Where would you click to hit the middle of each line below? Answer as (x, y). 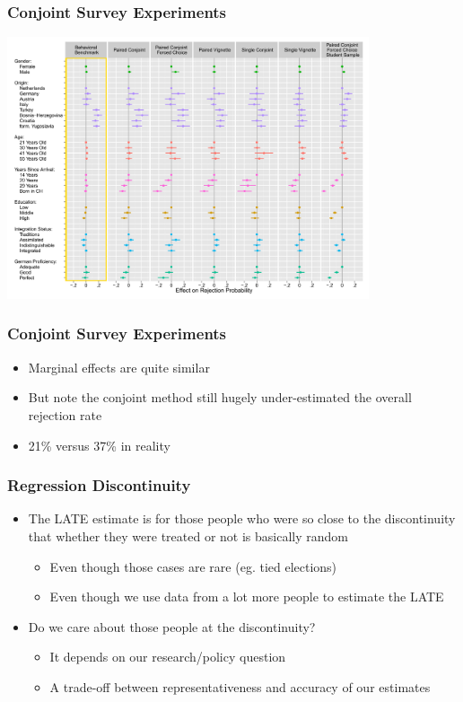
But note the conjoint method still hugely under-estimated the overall (220, 397)
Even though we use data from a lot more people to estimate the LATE (247, 597)
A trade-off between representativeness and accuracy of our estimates (240, 686)
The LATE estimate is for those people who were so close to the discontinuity (242, 518)
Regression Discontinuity (99, 485)
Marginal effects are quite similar (119, 367)
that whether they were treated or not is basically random (188, 535)
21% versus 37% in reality (99, 445)
